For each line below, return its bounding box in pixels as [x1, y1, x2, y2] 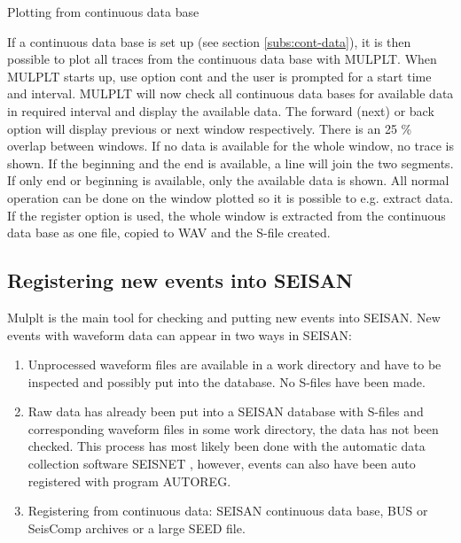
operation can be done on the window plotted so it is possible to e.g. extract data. [7, 188, 454, 206]
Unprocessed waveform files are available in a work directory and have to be [27, 355, 441, 374]
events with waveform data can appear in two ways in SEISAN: [7, 325, 352, 344]
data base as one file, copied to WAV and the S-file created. [7, 223, 331, 242]
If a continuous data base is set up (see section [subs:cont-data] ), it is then [7, 32, 411, 50]
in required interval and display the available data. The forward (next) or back [7, 101, 434, 120]
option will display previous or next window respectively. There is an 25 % [7, 119, 412, 137]
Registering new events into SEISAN [7, 267, 354, 294]
